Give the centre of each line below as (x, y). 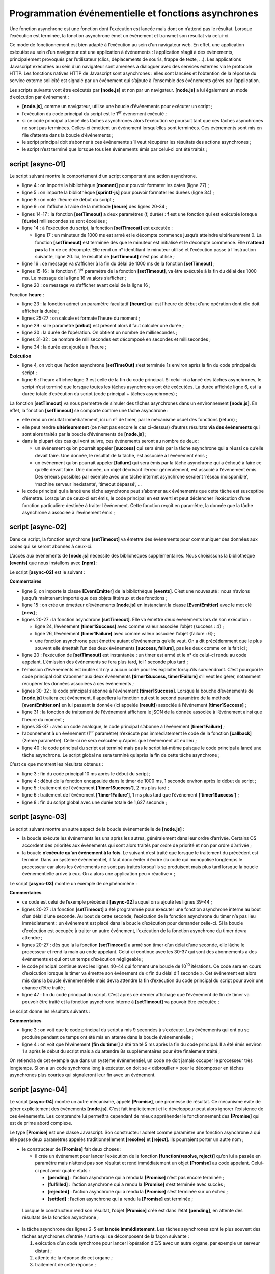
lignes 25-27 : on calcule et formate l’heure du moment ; (81, 318)
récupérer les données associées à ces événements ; (78, 683)
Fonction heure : (27, 294)
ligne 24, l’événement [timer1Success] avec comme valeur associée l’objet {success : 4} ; (129, 626)
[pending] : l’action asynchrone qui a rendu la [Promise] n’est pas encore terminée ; (136, 1178)
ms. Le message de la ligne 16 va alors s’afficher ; (74, 278)
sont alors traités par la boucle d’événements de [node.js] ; (84, 434)
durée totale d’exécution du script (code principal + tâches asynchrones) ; (100, 394)
